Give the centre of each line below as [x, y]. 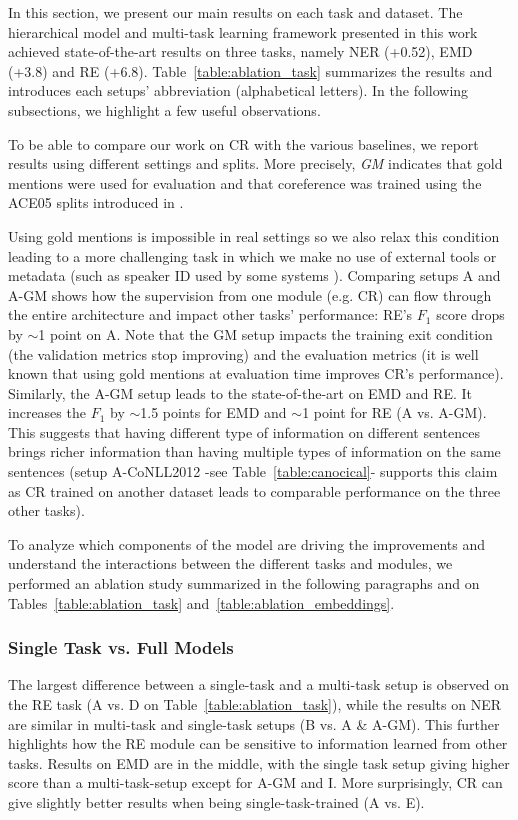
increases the [47, 412]
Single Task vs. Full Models [121, 647]
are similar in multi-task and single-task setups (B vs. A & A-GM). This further [254, 723]
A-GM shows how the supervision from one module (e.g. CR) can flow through [250, 294]
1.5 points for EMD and [213, 412]
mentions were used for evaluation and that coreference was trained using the [245, 182]
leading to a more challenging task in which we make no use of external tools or [252, 255]
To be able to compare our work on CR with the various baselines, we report [243, 143]
